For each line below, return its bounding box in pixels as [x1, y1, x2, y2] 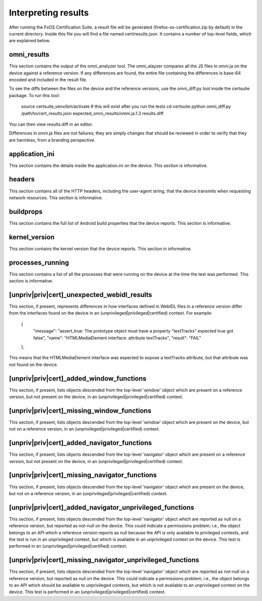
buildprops [9, 207, 43, 216]
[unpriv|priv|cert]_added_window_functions [9, 374, 147, 383]
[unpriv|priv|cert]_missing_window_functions [9, 406, 151, 415]
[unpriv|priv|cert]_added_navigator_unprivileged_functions [9, 503, 195, 512]
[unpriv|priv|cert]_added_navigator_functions [9, 439, 152, 447]
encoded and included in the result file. [9, 77, 87, 83]
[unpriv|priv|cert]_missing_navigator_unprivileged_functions [9, 556, 199, 564]
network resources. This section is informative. [9, 195, 103, 200]
